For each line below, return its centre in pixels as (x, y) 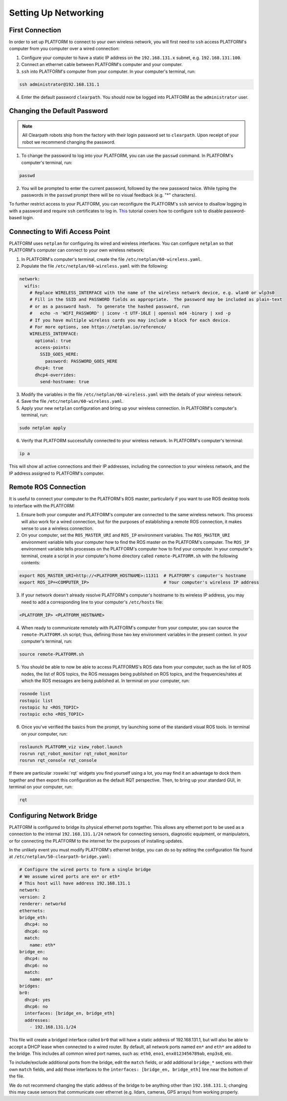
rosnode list (35, 694)
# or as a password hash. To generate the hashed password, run (110, 306)
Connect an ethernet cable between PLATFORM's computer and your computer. (102, 65)
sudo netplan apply (43, 428)
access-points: (53, 348)
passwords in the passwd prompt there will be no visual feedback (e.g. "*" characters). (109, 195)
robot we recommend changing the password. (69, 142)
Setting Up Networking (56, 13)
